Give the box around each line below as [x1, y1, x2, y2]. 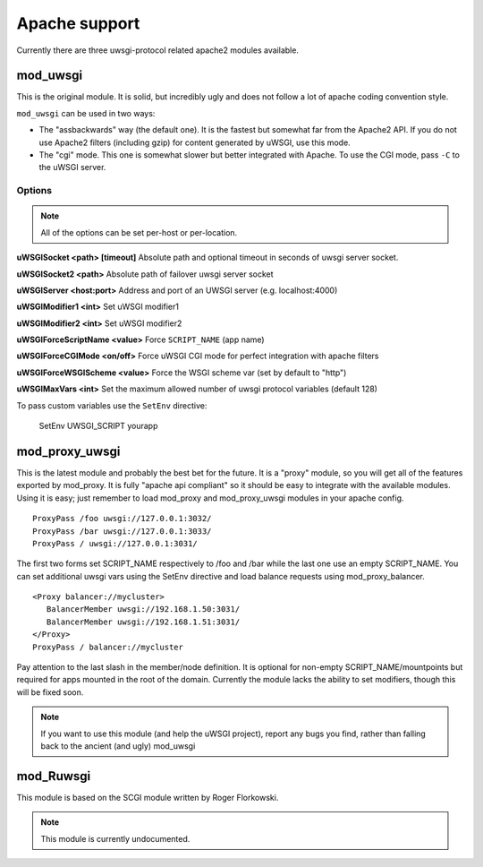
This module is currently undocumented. [40, 833, 191, 844]
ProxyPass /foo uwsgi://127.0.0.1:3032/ [32, 513, 212, 524]
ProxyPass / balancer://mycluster [32, 641, 183, 652]
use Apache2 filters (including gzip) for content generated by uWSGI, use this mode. [38, 137, 351, 148]
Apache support [16, 13, 140, 33]
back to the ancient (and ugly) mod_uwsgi [40, 740, 196, 751]
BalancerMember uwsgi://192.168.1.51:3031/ [46, 616, 241, 627]
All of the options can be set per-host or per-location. [40, 227, 238, 237]
